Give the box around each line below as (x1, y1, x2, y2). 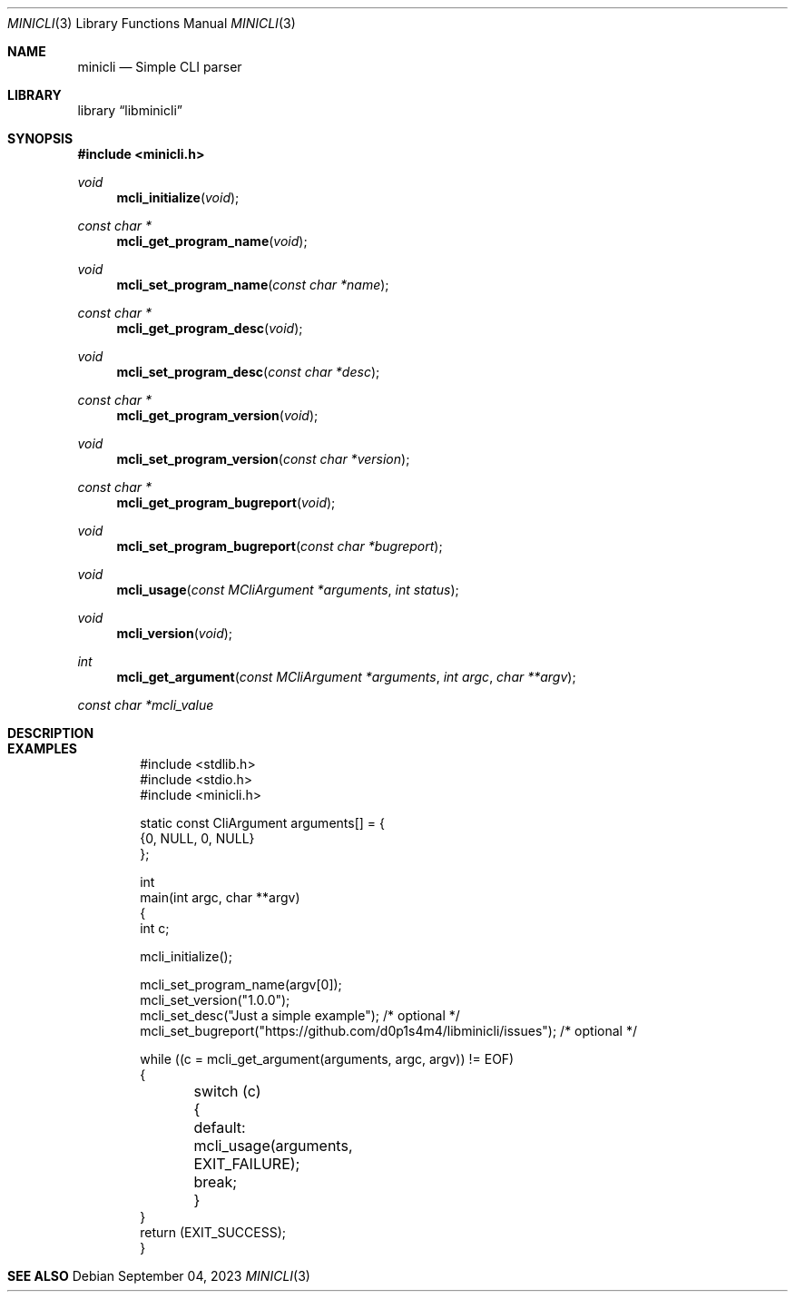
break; (193, 1173, 238, 1191)
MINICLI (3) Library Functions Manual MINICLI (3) (7, 15, 296, 31)
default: (193, 1118, 246, 1137)
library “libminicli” (77, 103, 182, 118)
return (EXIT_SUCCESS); (140, 1225, 286, 1240)
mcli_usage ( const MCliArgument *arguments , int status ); (116, 582, 459, 597)
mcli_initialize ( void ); (116, 190, 240, 205)
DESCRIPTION (7, 725, 94, 741)
